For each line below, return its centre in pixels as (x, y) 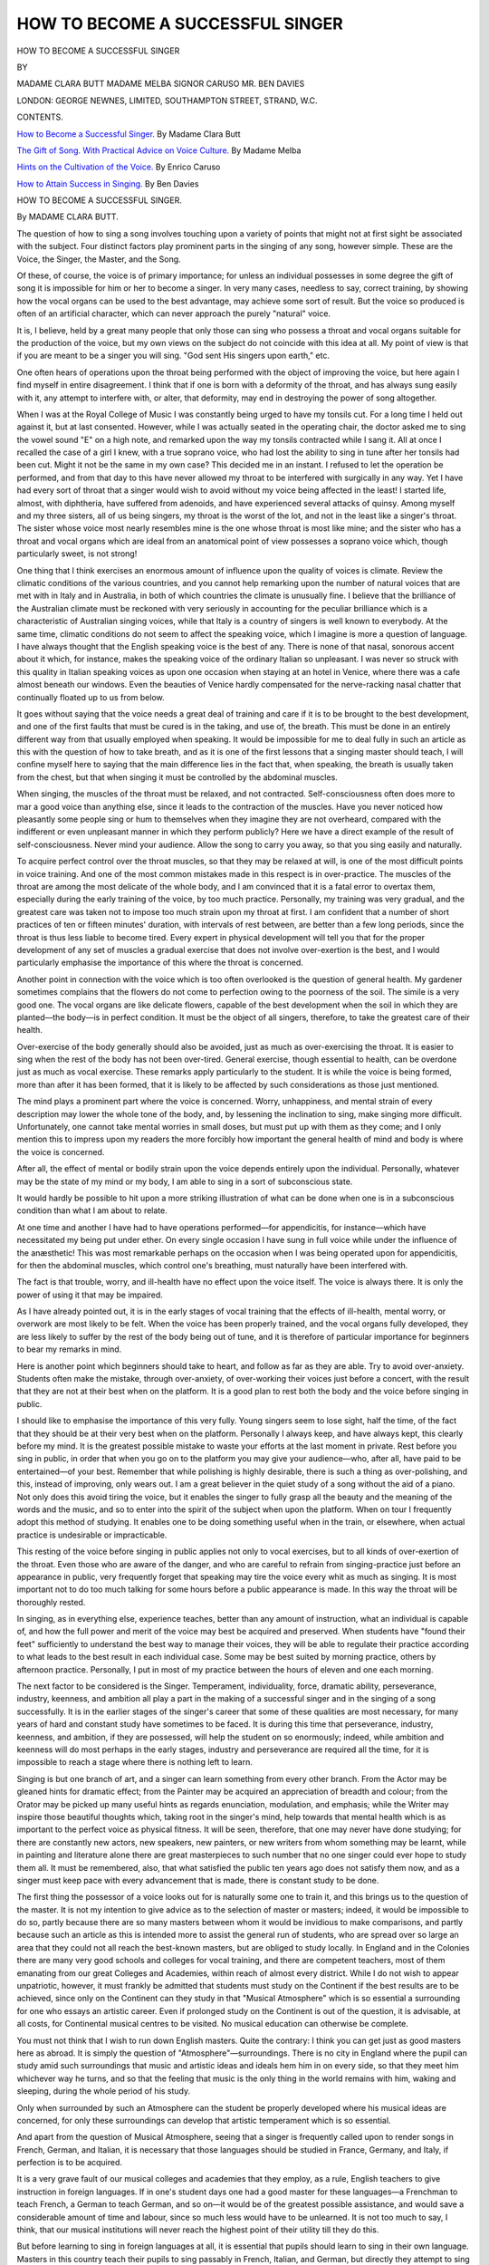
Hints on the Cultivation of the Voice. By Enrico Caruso (119, 167)
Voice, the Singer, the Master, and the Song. (99, 259)
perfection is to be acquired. (69, 2163)
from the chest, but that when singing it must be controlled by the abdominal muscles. (177, 777)
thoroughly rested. (51, 1602)
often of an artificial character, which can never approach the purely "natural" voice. (173, 313)
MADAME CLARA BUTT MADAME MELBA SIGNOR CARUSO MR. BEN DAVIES (161, 84)
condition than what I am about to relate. (92, 1210)
